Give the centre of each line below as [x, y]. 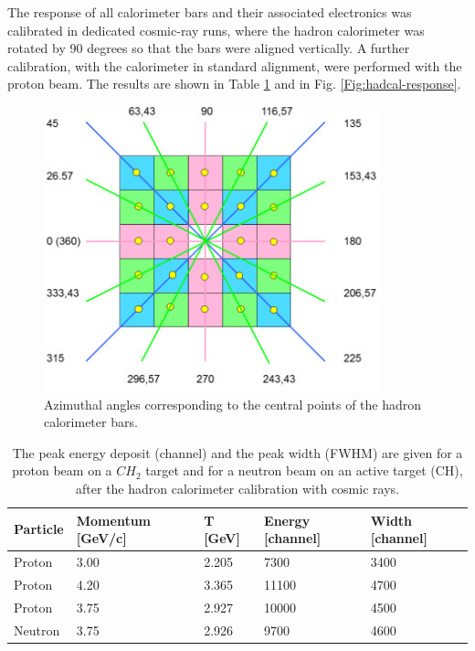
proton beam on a [62, 470]
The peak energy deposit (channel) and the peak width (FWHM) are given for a [237, 452]
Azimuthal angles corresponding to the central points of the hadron [233, 404]
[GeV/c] [101, 538]
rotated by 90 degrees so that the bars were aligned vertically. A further [209, 48]
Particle [39, 529]
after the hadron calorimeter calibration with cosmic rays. [237, 488]
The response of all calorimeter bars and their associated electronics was [210, 12]
